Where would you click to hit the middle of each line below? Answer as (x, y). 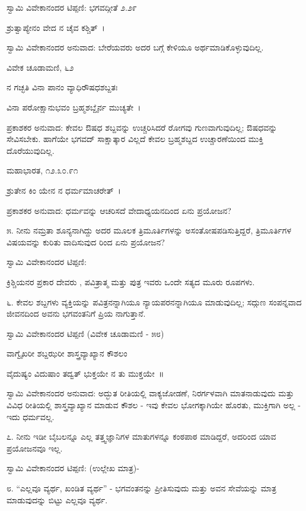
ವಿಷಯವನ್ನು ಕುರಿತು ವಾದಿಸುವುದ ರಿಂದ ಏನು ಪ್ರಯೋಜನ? (86, 242)
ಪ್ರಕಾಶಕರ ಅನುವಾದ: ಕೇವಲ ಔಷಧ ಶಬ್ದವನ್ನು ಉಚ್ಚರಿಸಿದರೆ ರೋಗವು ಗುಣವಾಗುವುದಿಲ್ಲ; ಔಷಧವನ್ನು (142, 127)
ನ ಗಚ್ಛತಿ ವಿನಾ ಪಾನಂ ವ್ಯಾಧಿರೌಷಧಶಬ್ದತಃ (62, 87)
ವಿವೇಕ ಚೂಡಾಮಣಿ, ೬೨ (40, 67)
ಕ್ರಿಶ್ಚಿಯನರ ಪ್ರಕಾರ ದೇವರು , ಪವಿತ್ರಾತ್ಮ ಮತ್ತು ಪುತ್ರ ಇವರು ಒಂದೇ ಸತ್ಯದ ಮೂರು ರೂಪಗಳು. (131, 281)
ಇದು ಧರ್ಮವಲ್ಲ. (31, 416)
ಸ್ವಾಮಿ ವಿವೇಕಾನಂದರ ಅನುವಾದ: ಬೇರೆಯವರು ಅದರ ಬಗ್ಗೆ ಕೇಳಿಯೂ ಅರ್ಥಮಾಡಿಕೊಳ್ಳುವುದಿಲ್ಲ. (135, 47)
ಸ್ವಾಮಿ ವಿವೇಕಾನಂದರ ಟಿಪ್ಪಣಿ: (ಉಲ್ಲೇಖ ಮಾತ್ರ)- (73, 468)
